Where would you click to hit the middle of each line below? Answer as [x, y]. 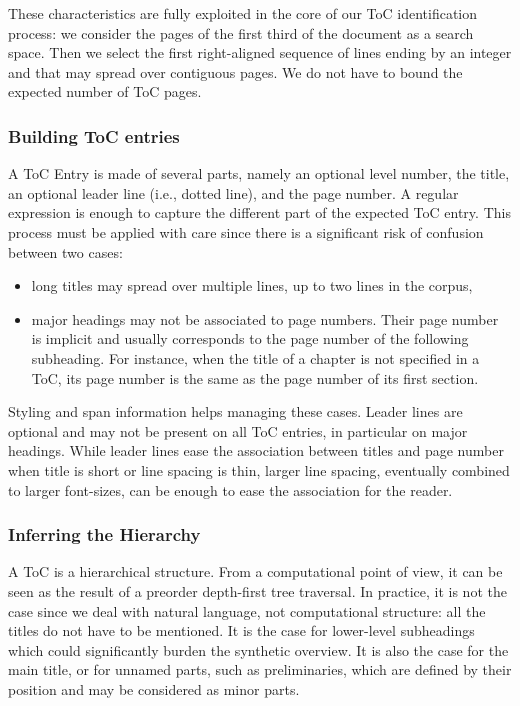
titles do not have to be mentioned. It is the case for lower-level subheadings [241, 630]
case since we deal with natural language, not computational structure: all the [247, 610]
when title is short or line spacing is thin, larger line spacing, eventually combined [259, 469]
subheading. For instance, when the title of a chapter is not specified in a [255, 357]
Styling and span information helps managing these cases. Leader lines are [235, 411]
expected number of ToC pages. [105, 91]
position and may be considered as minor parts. [154, 688]
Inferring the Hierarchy [104, 534]
